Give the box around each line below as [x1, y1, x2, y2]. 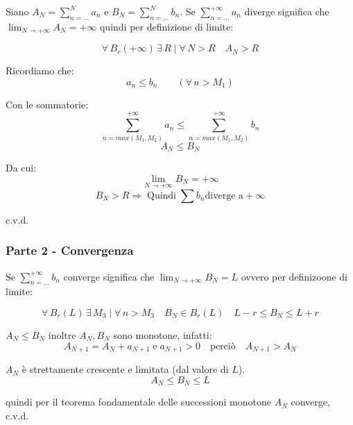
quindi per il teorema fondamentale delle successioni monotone [6, 394, 271, 409]
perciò [210, 341, 236, 351]
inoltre [48, 328, 76, 342]
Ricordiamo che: [6, 63, 74, 78]
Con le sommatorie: [6, 97, 89, 111]
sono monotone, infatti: [113, 328, 212, 342]
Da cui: [6, 160, 37, 175]
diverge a [205, 190, 244, 201]
